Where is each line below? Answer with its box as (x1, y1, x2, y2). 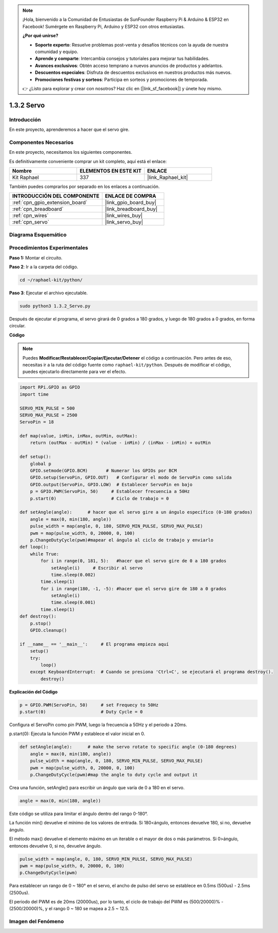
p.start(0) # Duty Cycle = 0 (19, 709, 143, 715)
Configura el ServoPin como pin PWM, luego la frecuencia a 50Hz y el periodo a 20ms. (9, 722, 187, 728)
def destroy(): (19, 614, 57, 620)
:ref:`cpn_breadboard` (12, 206, 64, 213)
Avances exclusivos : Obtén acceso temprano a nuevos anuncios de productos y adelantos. (35, 62, 223, 68)
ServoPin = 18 (19, 419, 54, 425)
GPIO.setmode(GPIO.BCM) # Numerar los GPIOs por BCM (30, 468, 177, 474)
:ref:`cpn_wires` (12, 212, 49, 219)
